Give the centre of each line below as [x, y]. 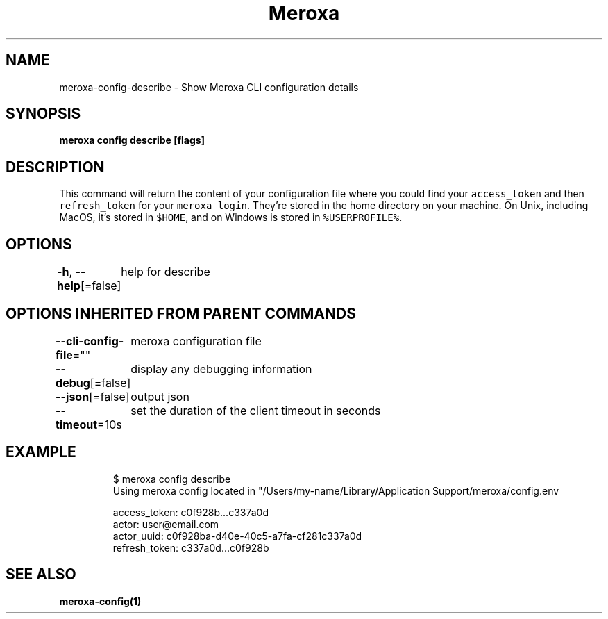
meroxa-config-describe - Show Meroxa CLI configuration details [209, 87]
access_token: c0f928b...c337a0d [191, 512]
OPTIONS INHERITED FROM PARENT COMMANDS [181, 313]
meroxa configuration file [196, 341]
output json [160, 396]
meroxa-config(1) [100, 601]
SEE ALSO [41, 575]
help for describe [166, 272]
